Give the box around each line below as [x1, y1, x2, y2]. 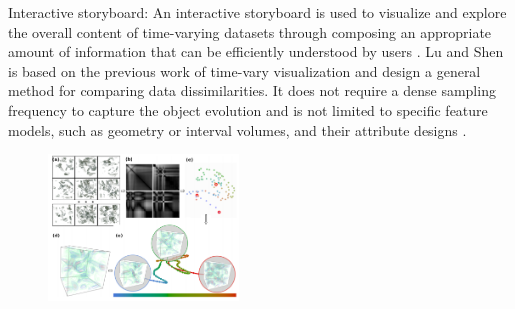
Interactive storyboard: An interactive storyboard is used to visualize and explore [8, 2, 507, 22]
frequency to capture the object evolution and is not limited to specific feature [8, 99, 488, 120]
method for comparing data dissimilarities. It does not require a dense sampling [8, 80, 496, 101]
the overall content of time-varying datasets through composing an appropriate [8, 21, 492, 42]
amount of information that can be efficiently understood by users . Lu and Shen [8, 41, 504, 62]
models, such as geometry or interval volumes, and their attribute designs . [8, 119, 467, 140]
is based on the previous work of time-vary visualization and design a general [8, 60, 481, 81]
